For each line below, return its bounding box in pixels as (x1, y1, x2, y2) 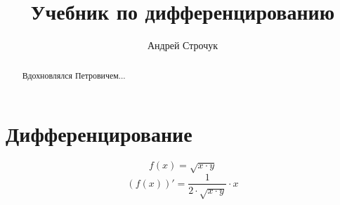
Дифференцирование (6, 119, 192, 148)
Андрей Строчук (147, 38, 218, 53)
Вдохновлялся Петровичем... (22, 69, 126, 81)
